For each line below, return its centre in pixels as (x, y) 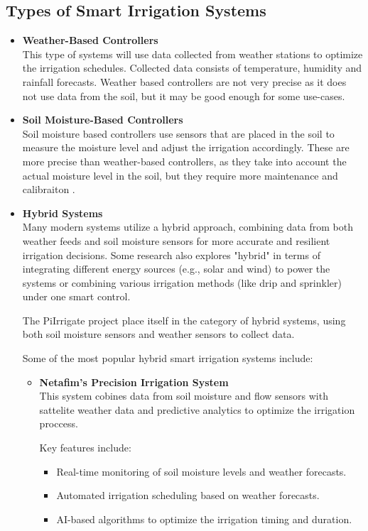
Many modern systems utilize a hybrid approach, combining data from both (188, 227)
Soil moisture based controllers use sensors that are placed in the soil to (178, 133)
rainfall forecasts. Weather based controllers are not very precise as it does (184, 81)
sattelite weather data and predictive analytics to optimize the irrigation (197, 409)
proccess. (59, 423)
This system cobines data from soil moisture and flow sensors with (184, 396)
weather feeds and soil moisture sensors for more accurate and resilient (176, 240)
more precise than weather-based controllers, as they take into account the (184, 161)
